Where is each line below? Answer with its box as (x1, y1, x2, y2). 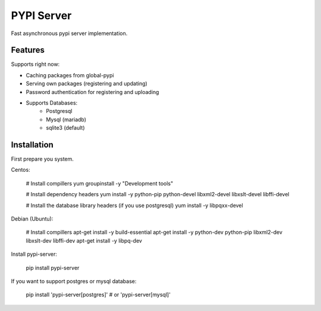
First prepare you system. (11, 155, 74, 163)
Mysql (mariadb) (46, 116, 86, 123)
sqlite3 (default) (46, 124, 86, 131)
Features (11, 45, 45, 55)
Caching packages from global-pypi (26, 71, 114, 78)
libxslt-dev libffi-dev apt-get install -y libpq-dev (26, 237, 143, 244)
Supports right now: (11, 61, 60, 68)
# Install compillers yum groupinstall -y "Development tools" (26, 180, 174, 187)
